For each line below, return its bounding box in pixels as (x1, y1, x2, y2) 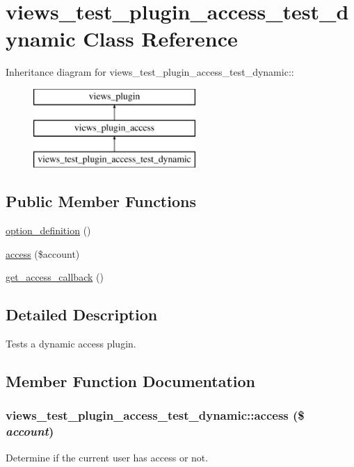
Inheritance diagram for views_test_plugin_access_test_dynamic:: (6, 65, 294, 79)
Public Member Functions (6, 190, 196, 212)
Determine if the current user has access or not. (6, 450, 209, 464)
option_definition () (6, 223, 91, 238)
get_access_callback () (6, 270, 104, 284)
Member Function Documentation (6, 370, 256, 392)
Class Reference (83, 24, 238, 53)
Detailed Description (6, 304, 158, 325)
